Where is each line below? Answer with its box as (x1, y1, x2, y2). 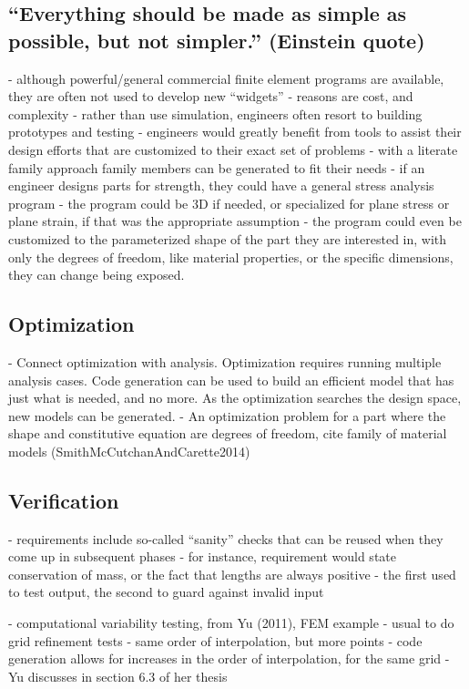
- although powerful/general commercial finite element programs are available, (8, 68, 444, 87)
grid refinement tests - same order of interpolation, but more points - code (8, 631, 423, 650)
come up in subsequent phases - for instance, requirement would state (8, 547, 396, 566)
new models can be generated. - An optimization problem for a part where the (8, 406, 446, 425)
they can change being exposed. (8, 265, 185, 284)
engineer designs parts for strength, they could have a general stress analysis (8, 176, 434, 195)
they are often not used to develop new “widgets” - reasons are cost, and (8, 87, 413, 106)
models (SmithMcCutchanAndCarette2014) (8, 441, 250, 460)
